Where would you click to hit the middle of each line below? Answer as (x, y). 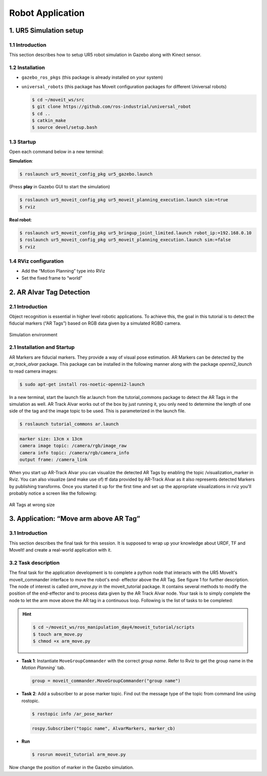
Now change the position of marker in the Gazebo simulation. (72, 768)
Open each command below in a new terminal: (56, 152)
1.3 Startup (23, 142)
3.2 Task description (34, 562)
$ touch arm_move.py (58, 634)
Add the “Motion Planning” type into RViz (63, 271)
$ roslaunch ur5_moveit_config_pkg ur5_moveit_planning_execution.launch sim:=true (124, 200)
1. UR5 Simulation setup (46, 30)
